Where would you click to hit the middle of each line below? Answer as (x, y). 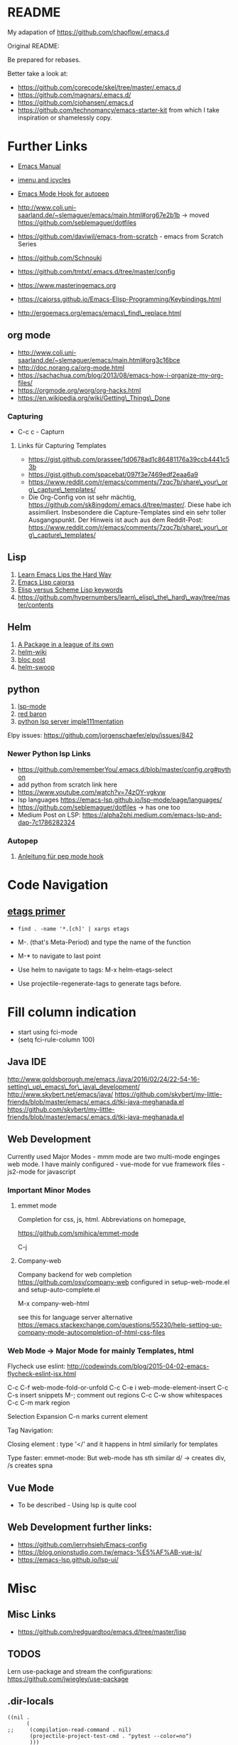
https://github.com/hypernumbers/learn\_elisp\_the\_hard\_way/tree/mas (124, 597)
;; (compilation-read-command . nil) (70, 1730)
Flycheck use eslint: (37, 1366)
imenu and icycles (44, 179)
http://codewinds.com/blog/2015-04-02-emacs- (138, 1366)
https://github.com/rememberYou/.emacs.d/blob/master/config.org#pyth (124, 769)
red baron (32, 714)
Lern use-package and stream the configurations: (80, 1671)
